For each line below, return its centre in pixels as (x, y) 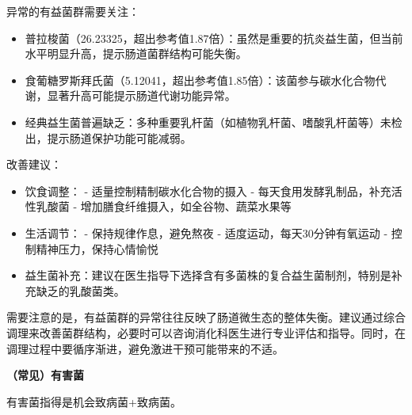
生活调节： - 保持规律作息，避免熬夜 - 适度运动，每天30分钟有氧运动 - (206, 232)
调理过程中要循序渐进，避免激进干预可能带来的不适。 (145, 348)
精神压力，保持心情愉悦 (97, 248)
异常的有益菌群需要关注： (73, 11)
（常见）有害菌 (45, 375)
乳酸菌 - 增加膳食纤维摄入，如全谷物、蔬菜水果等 (164, 206)
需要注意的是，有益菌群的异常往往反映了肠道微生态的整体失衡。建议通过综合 (206, 317)
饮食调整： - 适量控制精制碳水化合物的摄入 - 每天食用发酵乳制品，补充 (208, 190)
